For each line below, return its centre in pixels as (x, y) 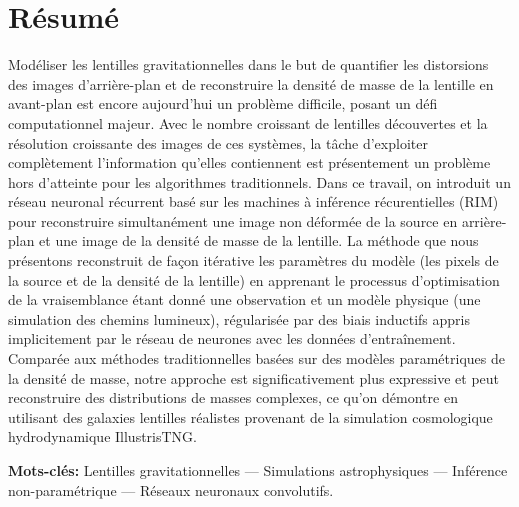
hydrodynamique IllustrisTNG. (102, 436)
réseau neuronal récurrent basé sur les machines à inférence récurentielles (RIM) (253, 201)
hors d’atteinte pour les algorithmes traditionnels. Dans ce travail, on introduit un (259, 181)
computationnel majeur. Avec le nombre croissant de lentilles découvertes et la (248, 122)
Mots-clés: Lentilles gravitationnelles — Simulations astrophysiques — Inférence (258, 470)
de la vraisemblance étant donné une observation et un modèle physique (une (244, 299)
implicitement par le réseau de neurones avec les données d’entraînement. (232, 338)
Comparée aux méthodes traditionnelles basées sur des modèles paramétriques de (256, 358)
